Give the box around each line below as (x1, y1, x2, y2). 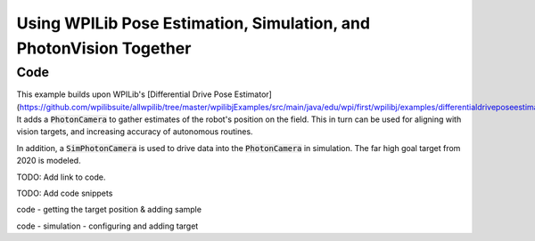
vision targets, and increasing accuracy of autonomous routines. (16, 126, 253, 137)
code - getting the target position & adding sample (16, 205, 202, 215)
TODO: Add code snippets (16, 188, 113, 198)
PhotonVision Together (16, 38, 192, 58)
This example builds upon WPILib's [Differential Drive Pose (16, 89, 233, 100)
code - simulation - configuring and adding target (16, 221, 199, 231)
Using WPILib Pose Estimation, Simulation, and (16, 13, 370, 33)
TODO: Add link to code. (16, 172, 106, 182)
